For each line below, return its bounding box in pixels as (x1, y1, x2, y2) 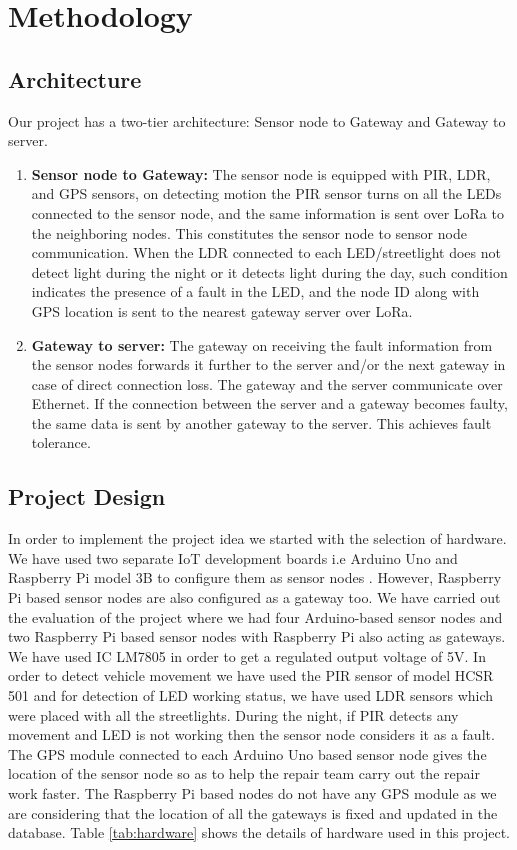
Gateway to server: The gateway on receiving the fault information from (31, 334, 493, 355)
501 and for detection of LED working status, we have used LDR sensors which (8, 685, 494, 706)
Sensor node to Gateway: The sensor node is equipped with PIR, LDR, (31, 163, 491, 184)
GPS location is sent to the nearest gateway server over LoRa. (31, 300, 413, 321)
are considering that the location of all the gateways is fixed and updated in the (8, 802, 498, 823)
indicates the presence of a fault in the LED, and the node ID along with (31, 281, 480, 302)
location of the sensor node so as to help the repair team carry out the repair (8, 763, 480, 784)
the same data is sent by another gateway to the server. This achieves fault (31, 412, 492, 433)
